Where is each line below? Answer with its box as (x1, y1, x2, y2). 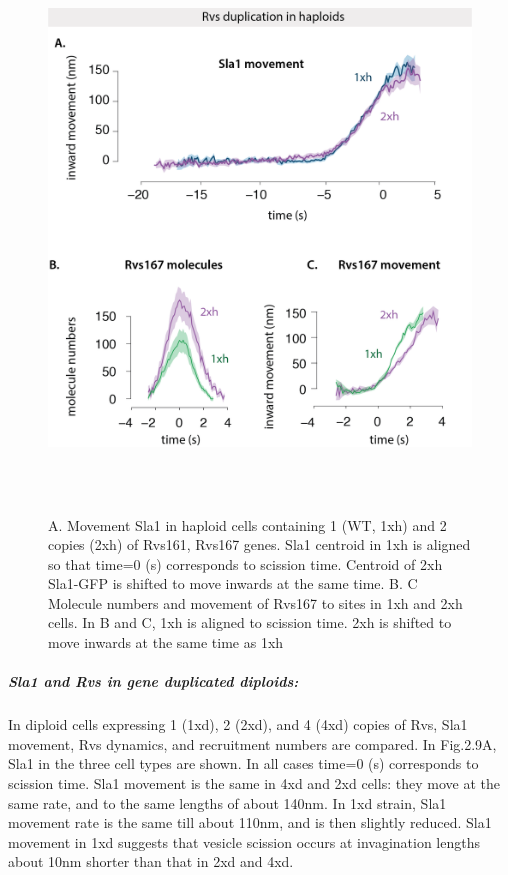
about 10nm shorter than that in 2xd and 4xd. (8, 851, 294, 872)
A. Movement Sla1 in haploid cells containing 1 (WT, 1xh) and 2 (48, 514, 447, 535)
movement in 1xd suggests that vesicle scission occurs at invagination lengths (8, 831, 481, 852)
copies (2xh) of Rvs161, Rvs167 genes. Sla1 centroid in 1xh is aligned (48, 534, 471, 555)
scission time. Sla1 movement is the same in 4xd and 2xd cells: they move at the (8, 773, 500, 794)
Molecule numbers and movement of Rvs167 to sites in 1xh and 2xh (48, 592, 463, 613)
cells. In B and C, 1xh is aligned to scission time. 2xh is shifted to (48, 612, 452, 633)
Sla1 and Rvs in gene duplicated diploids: (8, 671, 299, 692)
